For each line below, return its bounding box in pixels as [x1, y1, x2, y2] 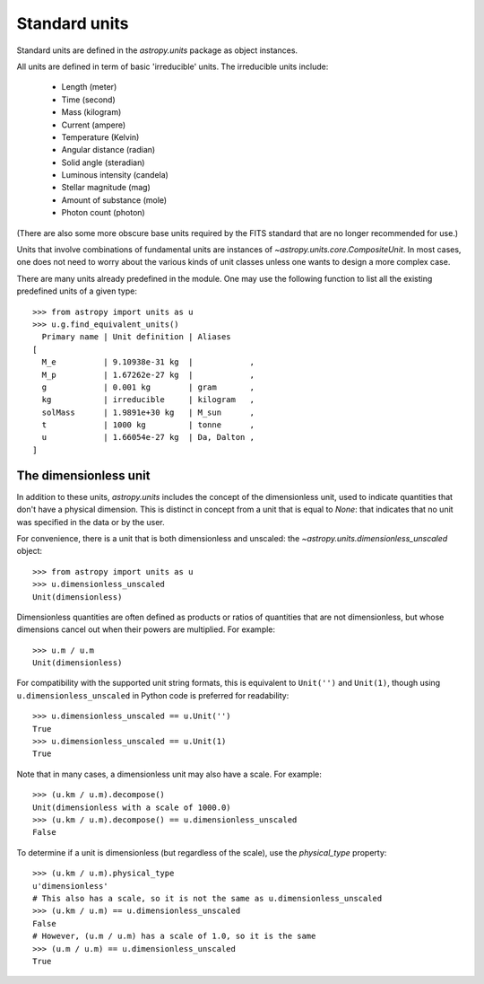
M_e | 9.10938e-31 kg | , [41, 357, 255, 367]
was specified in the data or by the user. [16, 516, 165, 527]
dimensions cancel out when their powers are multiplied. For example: [16, 624, 276, 635]
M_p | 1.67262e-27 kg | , [41, 369, 255, 380]
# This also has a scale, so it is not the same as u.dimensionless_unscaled [32, 893, 383, 903]
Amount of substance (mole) [61, 194, 168, 206]
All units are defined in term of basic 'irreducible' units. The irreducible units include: [16, 61, 329, 72]
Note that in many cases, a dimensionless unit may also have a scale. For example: [16, 769, 322, 779]
